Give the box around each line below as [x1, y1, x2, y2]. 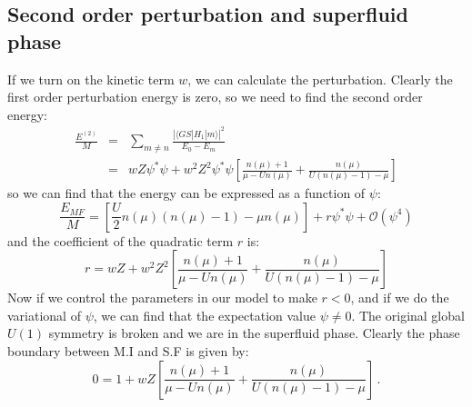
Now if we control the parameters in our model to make [7, 288, 317, 307]
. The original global [351, 305, 465, 324]
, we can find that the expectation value [93, 305, 316, 324]
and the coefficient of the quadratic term [7, 231, 234, 250]
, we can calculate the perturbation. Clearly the [187, 69, 453, 88]
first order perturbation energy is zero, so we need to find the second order [7, 87, 423, 106]
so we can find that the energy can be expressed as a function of [7, 184, 366, 203]
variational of [7, 305, 81, 324]
